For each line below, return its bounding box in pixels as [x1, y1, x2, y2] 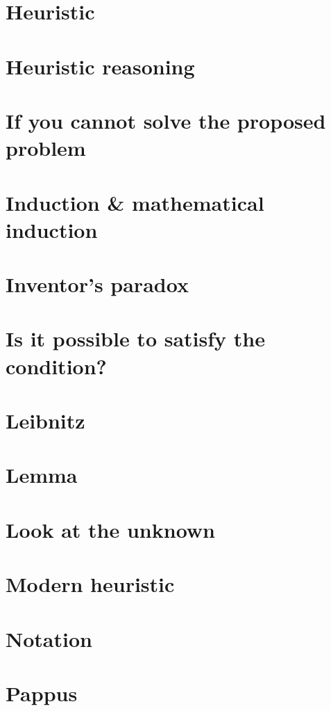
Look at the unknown [6, 515, 216, 543]
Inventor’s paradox [6, 270, 189, 298]
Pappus [6, 678, 78, 707]
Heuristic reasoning [6, 51, 195, 80]
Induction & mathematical [6, 188, 264, 216]
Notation [6, 624, 92, 653]
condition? [6, 351, 107, 380]
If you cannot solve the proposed [6, 106, 326, 134]
